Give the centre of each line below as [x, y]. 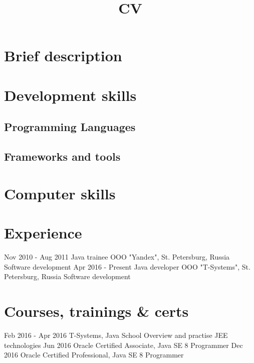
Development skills [70, 95]
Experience [43, 233]
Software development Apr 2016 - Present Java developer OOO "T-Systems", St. [127, 266]
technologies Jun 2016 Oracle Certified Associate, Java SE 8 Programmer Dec [123, 345]
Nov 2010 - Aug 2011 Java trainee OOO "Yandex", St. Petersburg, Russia [117, 257]
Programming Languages [70, 127]
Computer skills [60, 193]
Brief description [63, 55]
